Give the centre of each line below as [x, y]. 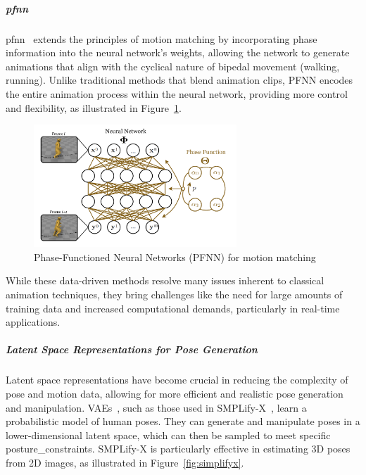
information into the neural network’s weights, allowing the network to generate [178, 52]
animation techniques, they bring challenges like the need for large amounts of [174, 294]
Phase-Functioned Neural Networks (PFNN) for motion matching [175, 256]
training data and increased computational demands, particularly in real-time [173, 308]
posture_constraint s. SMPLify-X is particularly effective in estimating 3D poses [178, 449]
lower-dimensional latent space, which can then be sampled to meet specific [168, 435]
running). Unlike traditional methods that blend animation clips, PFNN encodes [179, 80]
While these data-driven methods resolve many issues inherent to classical [165, 280]
